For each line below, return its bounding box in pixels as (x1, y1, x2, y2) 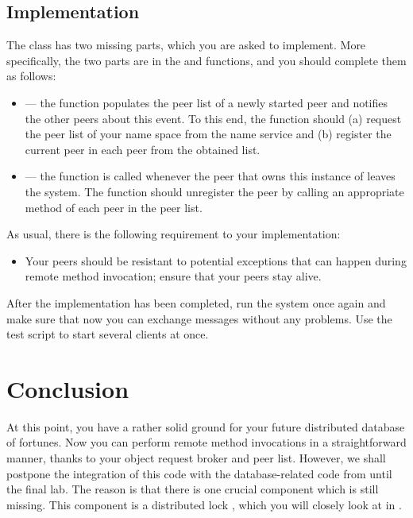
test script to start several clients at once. (6, 326, 209, 342)
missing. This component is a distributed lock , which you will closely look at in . (6, 496, 402, 512)
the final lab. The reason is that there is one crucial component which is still (6, 481, 379, 497)
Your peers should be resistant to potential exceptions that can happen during (25, 252, 407, 269)
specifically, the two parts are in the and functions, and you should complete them (6, 52, 407, 68)
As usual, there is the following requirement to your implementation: (6, 226, 341, 242)
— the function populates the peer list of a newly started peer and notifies (25, 94, 388, 110)
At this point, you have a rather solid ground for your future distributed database (6, 418, 405, 435)
